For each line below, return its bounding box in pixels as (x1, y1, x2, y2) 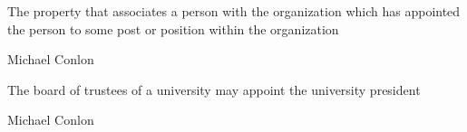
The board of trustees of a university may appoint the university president (7, 80, 421, 99)
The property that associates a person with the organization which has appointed (7, 2, 461, 20)
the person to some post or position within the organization (7, 19, 339, 38)
